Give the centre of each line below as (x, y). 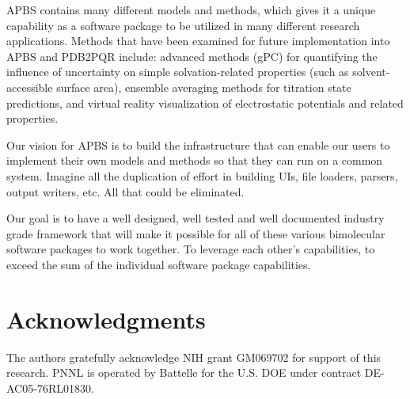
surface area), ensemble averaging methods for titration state (204, 87)
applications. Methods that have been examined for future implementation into (198, 41)
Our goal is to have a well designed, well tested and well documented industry (196, 218)
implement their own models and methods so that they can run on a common (195, 160)
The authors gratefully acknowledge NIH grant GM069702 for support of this (194, 357)
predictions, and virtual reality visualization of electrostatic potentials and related (205, 103)
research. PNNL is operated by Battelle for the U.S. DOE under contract (184, 372)
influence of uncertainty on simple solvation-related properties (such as (178, 72)
